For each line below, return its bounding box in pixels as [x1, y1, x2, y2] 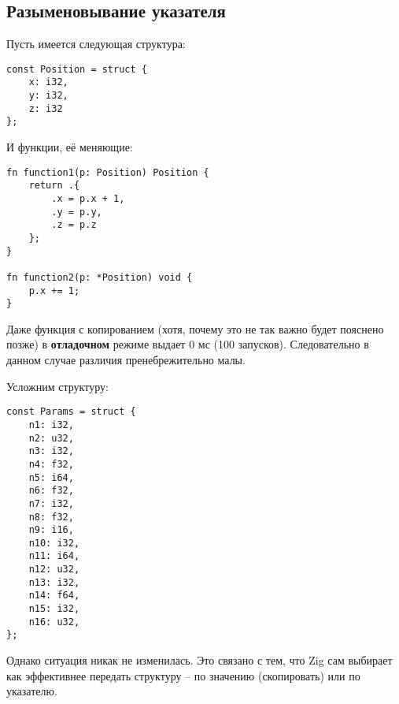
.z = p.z [51, 219, 97, 231]
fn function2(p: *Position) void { [6, 271, 193, 283]
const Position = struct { [6, 63, 147, 75]
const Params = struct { [6, 406, 136, 418]
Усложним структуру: [6, 378, 109, 394]
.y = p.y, [51, 206, 102, 218]
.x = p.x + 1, [51, 192, 125, 204]
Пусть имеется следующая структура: [6, 35, 186, 52]
